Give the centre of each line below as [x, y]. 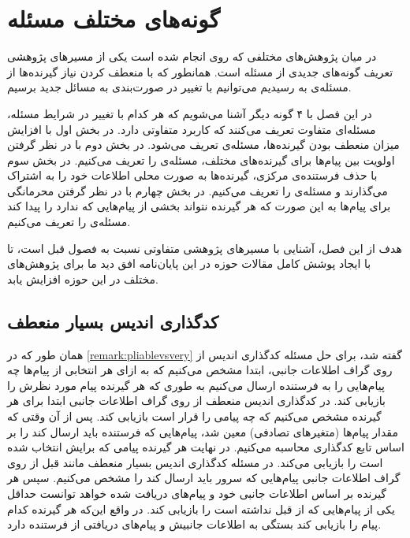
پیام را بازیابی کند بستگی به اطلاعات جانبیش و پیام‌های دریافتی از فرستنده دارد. [194, 524]
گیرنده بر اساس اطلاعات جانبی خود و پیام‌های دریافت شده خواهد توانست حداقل [197, 493]
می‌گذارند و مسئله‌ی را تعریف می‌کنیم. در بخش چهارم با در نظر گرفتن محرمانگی [198, 190]
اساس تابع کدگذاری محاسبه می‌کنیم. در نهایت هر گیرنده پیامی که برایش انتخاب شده [206, 447]
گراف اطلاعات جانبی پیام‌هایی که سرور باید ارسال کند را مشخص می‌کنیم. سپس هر [204, 478]
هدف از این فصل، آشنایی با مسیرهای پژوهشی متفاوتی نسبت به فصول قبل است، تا [205, 248]
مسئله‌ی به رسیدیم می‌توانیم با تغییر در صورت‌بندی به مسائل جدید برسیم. [179, 87]
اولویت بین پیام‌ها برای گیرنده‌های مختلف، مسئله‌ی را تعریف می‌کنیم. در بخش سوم [201, 160]
